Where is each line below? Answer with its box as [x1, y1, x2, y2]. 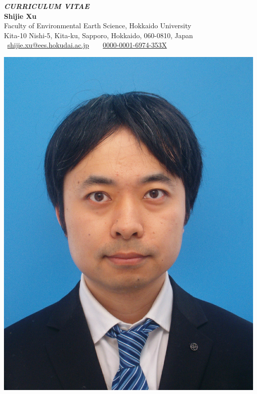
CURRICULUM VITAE [4, 1, 89, 11]
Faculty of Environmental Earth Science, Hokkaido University [4, 20, 191, 31]
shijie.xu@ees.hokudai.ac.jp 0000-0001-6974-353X [7, 40, 167, 50]
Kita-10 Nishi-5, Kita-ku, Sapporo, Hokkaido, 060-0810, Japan [4, 30, 193, 40]
